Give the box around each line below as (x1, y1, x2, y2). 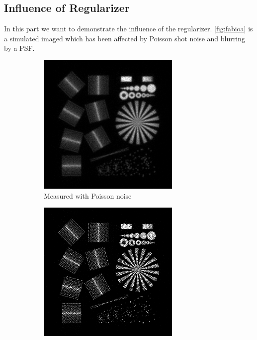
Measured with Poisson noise (44, 190, 132, 201)
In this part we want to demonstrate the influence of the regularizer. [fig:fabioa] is (4, 23, 253, 34)
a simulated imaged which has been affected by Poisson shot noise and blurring (4, 33, 245, 43)
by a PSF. (4, 43, 35, 53)
